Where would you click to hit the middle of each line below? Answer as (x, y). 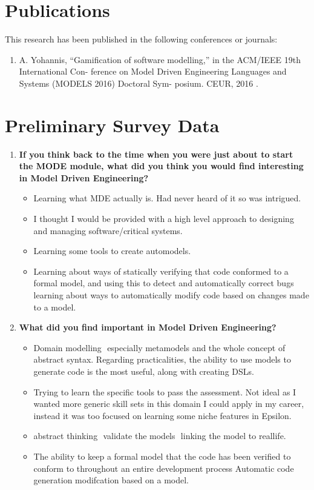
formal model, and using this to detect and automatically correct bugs (164, 283)
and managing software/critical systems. (108, 230)
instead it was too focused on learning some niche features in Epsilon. (162, 415)
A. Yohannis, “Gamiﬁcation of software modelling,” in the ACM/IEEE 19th (160, 59)
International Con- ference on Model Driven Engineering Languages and (153, 71)
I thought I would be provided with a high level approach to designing (164, 218)
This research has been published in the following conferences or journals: (141, 39)
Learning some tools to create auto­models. (112, 251)
